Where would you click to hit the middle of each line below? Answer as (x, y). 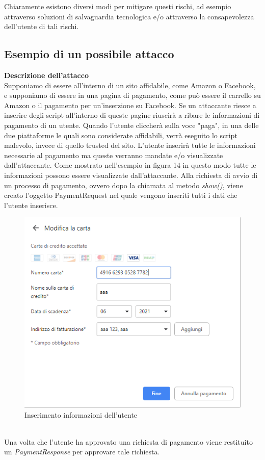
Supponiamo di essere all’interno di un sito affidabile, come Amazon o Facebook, (130, 85)
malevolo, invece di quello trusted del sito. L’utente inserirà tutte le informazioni (130, 145)
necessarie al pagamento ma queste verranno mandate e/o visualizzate (114, 155)
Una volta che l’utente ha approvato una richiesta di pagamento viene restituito (128, 441)
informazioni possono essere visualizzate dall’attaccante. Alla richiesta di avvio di (131, 175)
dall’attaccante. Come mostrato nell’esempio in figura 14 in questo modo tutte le (130, 165)
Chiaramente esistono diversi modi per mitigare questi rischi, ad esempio (118, 6)
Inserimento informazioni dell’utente (81, 414)
